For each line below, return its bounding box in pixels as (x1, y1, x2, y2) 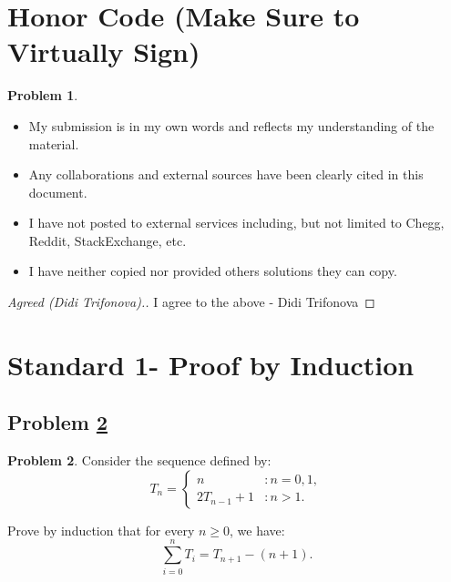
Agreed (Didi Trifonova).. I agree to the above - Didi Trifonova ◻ (7, 292, 375, 311)
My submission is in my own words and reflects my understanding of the (28, 116, 435, 135)
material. (28, 134, 79, 153)
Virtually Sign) (7, 33, 200, 70)
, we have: (230, 520, 285, 539)
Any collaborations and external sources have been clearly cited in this (28, 165, 424, 184)
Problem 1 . (7, 86, 78, 105)
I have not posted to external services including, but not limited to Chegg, (28, 213, 445, 232)
